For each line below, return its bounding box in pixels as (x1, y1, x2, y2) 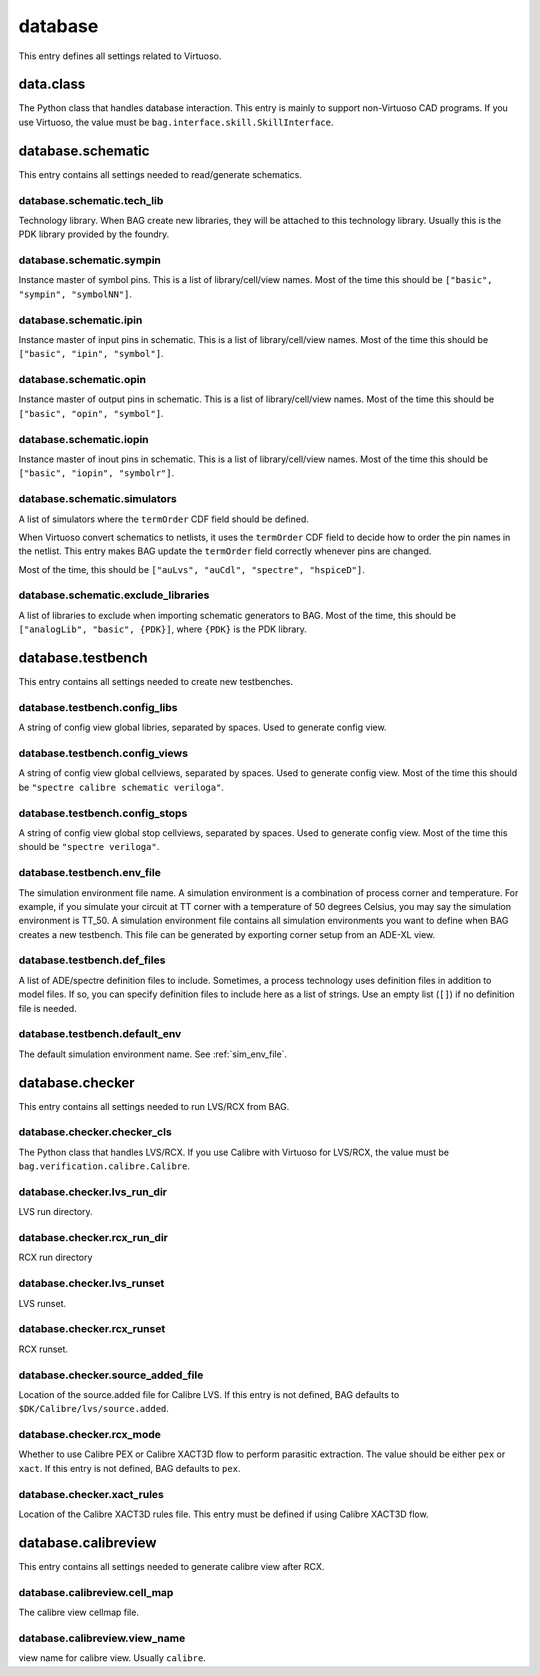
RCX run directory (18, 1251, 93, 1264)
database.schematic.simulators (18, 492, 177, 506)
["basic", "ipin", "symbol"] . (18, 348, 164, 360)
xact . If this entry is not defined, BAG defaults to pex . (18, 1462, 241, 1474)
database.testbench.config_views (18, 746, 189, 760)
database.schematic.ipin (18, 313, 143, 327)
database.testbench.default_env (18, 1027, 182, 1041)
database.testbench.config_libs (18, 700, 178, 714)
